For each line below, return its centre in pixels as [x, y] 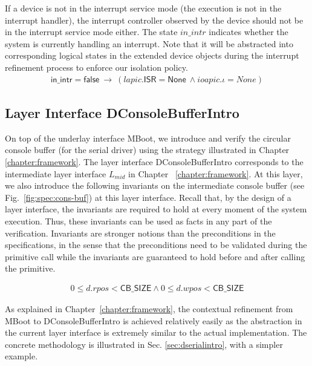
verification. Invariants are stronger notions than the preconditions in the [140, 233]
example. [21, 356]
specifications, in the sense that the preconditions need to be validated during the [156, 245]
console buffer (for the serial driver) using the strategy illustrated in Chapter [147, 150]
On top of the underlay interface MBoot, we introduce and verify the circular [148, 138]
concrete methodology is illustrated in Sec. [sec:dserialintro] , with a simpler [144, 344]
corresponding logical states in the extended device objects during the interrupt [152, 55]
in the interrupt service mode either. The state [91, 32]
